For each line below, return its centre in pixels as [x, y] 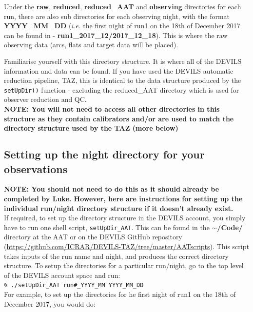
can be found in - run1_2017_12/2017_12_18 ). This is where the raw [116, 35]
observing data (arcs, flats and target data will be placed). [91, 45]
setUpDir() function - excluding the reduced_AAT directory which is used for [122, 89]
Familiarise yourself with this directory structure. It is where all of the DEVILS [123, 61]
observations [36, 168]
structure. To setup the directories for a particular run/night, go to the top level [124, 265]
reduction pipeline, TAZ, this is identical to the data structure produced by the [123, 80]
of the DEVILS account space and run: [62, 275]
